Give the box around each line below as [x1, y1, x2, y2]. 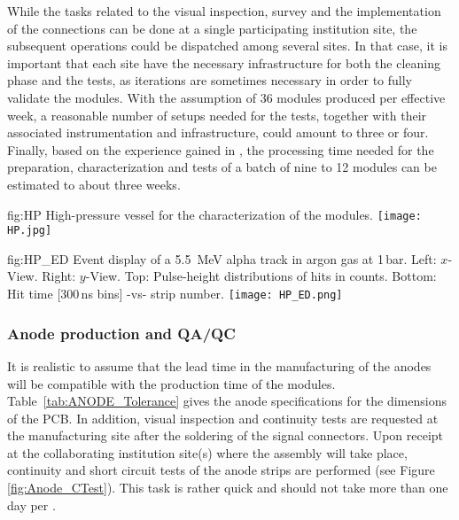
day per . [7, 495, 56, 514]
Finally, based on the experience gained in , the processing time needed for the [7, 140, 434, 159]
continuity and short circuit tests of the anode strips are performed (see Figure [7, 461, 435, 479]
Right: [42, 267, 76, 285]
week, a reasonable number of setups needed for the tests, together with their [7, 105, 427, 124]
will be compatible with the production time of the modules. [7, 374, 336, 392]
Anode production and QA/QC [7, 322, 236, 344]
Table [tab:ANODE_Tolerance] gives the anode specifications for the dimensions [7, 392, 447, 410]
